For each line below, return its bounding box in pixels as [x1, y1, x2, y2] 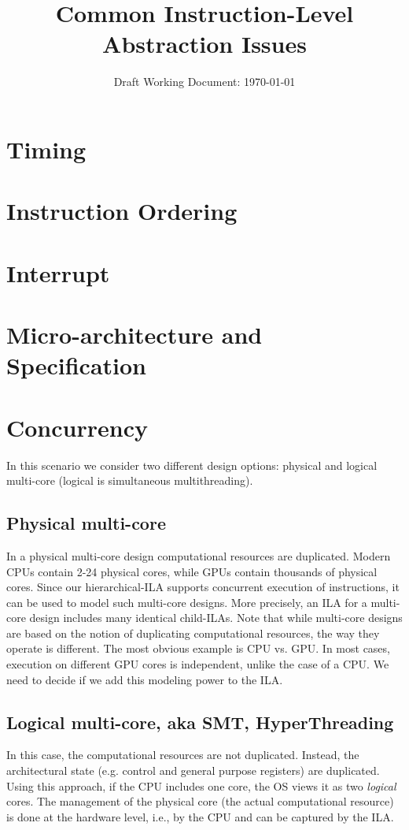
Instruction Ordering [6, 195, 238, 227]
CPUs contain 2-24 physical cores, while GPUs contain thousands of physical [6, 563, 378, 579]
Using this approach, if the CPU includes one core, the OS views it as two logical [6, 777, 396, 794]
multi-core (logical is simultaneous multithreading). [6, 472, 253, 489]
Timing [6, 132, 87, 165]
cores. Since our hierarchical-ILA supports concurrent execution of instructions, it [6, 579, 400, 595]
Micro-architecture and [6, 318, 263, 351]
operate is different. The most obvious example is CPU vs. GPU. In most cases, [6, 640, 390, 657]
